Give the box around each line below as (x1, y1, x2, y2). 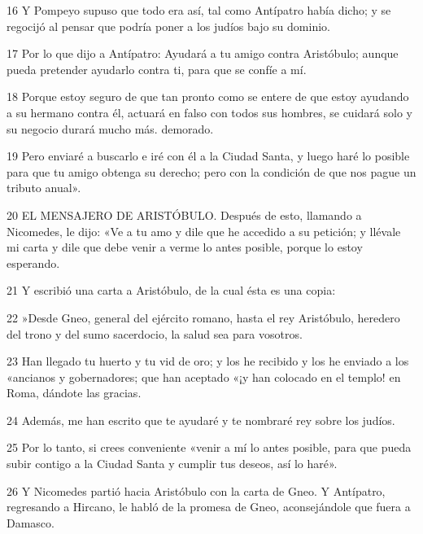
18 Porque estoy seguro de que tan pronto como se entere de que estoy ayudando (7, 88, 409, 105)
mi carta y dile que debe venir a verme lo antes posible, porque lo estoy (7, 239, 363, 256)
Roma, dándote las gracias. (7, 384, 142, 401)
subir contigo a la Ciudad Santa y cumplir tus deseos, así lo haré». (7, 455, 338, 472)
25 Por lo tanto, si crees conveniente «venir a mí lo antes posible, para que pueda (7, 439, 412, 456)
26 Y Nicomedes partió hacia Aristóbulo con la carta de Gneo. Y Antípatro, (7, 482, 386, 499)
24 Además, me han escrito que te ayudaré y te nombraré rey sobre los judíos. (7, 411, 395, 428)
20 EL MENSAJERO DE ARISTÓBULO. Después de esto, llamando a (7, 206, 362, 223)
